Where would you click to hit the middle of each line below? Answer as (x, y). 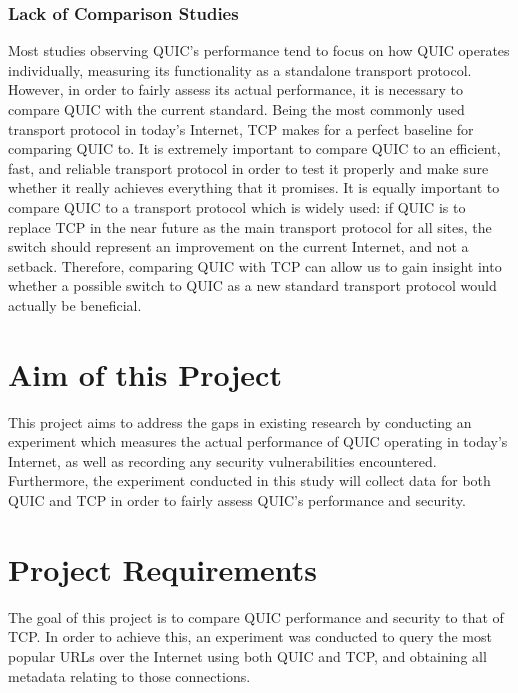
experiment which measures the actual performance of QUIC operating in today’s (258, 441)
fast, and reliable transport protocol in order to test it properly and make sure (248, 167)
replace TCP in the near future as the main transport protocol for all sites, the (250, 226)
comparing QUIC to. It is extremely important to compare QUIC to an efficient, (254, 148)
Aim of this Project (145, 373)
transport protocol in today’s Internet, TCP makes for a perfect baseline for (241, 128)
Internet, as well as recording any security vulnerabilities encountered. (222, 460)
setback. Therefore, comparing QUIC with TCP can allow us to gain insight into (255, 265)
